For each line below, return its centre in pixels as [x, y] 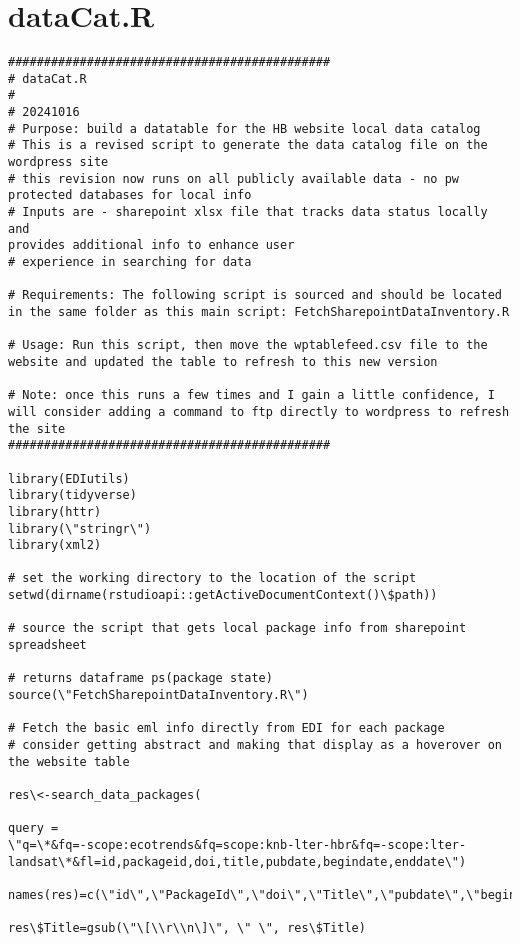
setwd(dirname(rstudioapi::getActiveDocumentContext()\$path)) [223, 595]
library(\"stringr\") [80, 528]
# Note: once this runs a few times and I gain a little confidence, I [251, 395]
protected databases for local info [130, 195]
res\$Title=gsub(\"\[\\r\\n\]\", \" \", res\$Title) [187, 928]
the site [37, 428]
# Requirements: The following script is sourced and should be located [255, 295]
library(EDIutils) [69, 478]
